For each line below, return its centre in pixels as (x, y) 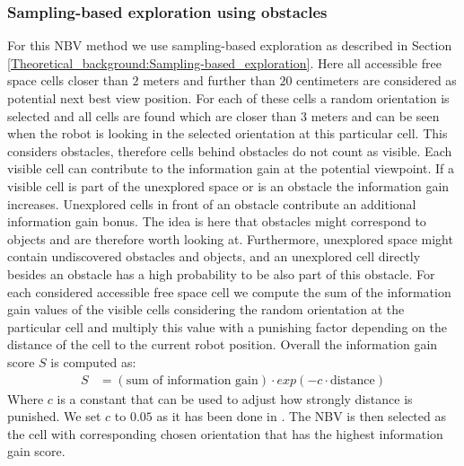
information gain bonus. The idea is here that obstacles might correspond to (217, 221)
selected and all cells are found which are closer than (152, 115)
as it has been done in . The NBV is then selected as (301, 416)
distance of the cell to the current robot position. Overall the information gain (223, 344)
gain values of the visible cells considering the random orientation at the (206, 309)
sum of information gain (192, 380)
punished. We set (54, 416)
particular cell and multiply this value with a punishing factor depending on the (227, 326)
